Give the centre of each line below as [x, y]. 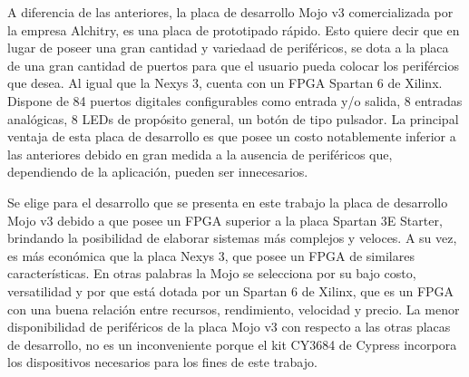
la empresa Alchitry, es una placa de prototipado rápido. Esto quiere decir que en [234, 29]
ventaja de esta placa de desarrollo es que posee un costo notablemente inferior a [232, 136]
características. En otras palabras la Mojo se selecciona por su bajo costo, [212, 273]
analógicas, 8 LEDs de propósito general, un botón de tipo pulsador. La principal [233, 118]
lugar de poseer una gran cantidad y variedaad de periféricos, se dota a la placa [228, 48]
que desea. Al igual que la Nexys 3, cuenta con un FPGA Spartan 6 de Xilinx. [225, 83]
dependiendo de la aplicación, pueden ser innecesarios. [158, 172]
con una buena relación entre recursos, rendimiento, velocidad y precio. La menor [234, 309]
